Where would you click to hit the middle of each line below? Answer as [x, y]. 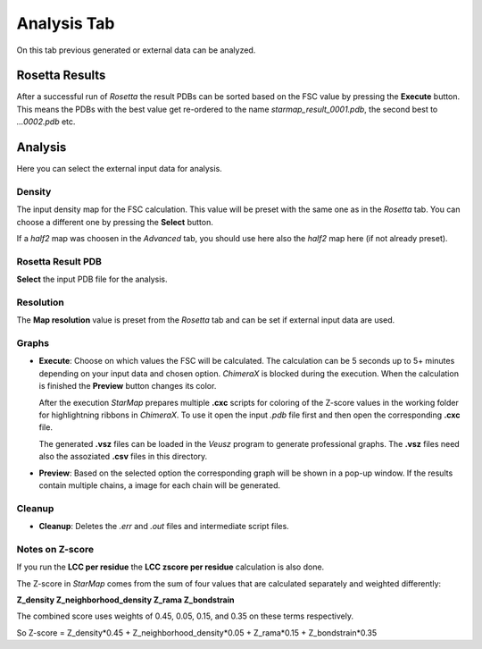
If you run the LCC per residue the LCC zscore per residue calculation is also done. [170, 567]
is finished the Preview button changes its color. [128, 386]
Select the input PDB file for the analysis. [92, 279]
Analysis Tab [66, 23]
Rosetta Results [61, 76]
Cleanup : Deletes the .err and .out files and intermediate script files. [164, 527]
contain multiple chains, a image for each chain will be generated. [160, 485]
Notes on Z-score [55, 549]
